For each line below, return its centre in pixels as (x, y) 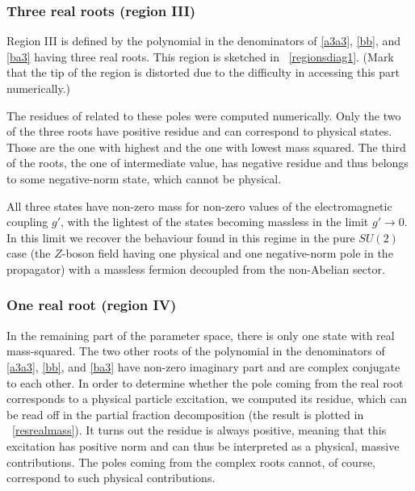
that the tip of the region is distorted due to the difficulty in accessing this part (203, 72)
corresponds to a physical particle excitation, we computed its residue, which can (207, 399)
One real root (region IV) (92, 305)
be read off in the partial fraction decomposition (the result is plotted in (185, 414)
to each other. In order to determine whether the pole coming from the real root (205, 382)
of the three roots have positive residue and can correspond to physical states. (199, 131)
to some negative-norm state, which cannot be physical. (144, 178)
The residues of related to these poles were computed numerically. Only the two (204, 115)
